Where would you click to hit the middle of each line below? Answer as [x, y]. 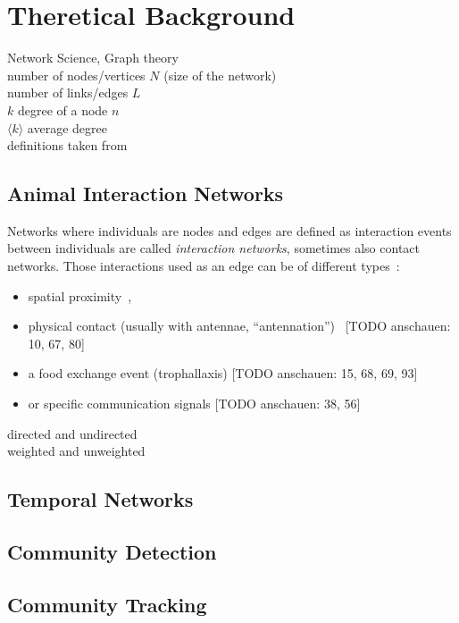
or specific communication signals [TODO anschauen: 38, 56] [194, 404]
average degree [67, 127]
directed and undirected [72, 433]
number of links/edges [68, 93]
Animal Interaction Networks [146, 194]
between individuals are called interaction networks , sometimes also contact [213, 248]
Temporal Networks [100, 499]
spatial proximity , [80, 295]
